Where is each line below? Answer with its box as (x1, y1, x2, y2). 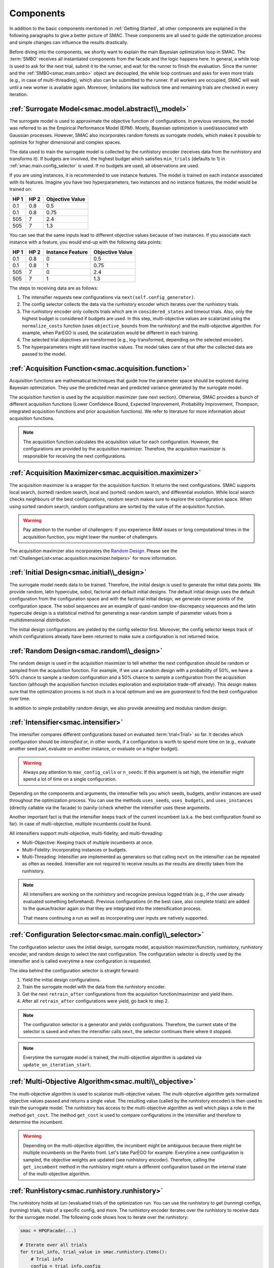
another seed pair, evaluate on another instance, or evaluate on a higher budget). (9, 746, 179, 752)
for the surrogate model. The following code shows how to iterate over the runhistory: (9, 1214, 189, 1220)
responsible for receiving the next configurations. (23, 453, 126, 459)
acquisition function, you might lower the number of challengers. (23, 534, 158, 540)
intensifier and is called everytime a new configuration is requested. (9, 958, 152, 964)
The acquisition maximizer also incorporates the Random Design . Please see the (9, 548, 178, 554)
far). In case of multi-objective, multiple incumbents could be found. (9, 821, 152, 827)
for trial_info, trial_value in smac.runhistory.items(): (20, 1249, 167, 1255)
